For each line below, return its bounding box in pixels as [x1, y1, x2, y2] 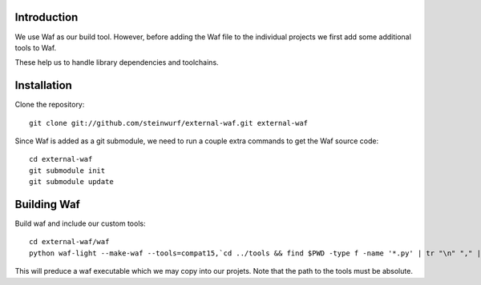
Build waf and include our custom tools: [14, 219, 146, 228]
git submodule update [29, 177, 114, 187]
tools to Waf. [14, 42, 57, 52]
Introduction [14, 10, 79, 24]
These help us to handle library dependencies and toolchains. [14, 58, 220, 67]
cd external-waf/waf [29, 237, 110, 247]
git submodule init [29, 166, 106, 175]
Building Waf [14, 197, 80, 211]
